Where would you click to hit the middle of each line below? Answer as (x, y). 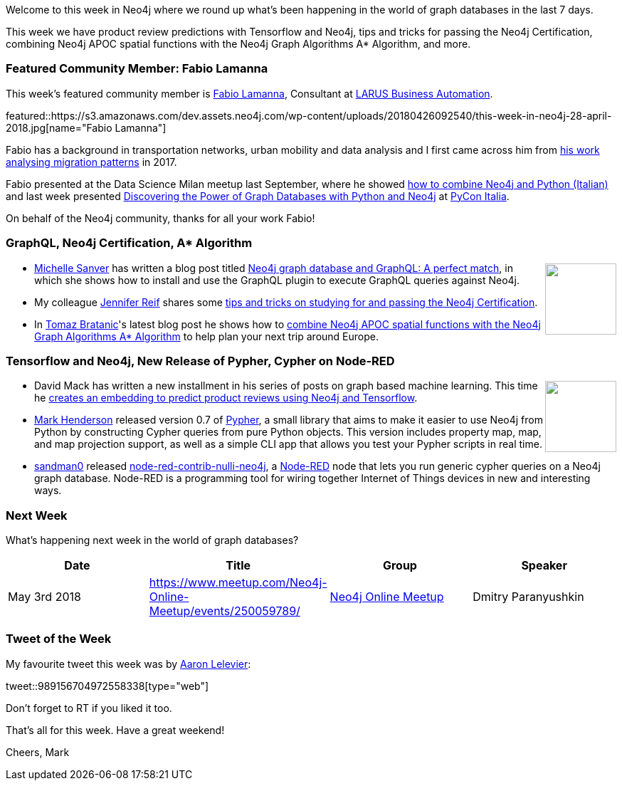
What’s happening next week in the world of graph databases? (152, 540)
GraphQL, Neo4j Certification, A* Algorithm (129, 243)
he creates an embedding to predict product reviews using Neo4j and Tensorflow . (226, 398)
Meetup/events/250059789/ (225, 611)
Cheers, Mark (38, 752)
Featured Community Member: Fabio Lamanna (137, 69)
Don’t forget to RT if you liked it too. (89, 708)
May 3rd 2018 (44, 597)
